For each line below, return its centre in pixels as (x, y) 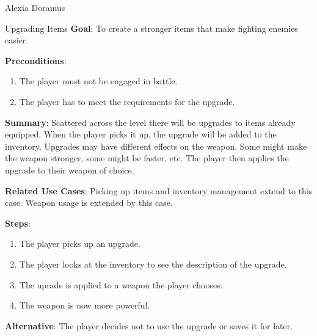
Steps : (18, 223)
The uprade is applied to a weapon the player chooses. (121, 284)
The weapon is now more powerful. (85, 305)
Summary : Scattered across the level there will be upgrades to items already (150, 122)
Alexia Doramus (35, 7)
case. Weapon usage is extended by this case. (89, 203)
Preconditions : (36, 60)
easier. (17, 40)
